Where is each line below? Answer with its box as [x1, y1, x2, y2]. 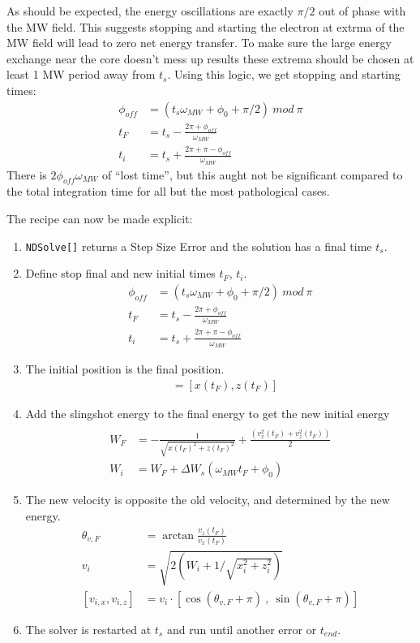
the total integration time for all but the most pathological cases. [6, 183, 330, 200]
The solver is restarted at [25, 620, 152, 637]
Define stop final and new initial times [25, 265, 216, 282]
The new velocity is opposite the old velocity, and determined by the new [25, 491, 390, 508]
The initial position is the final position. [25, 360, 225, 377]
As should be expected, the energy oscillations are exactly [6, 2, 294, 19]
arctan [162, 529, 195, 542]
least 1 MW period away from [6, 66, 156, 83]
